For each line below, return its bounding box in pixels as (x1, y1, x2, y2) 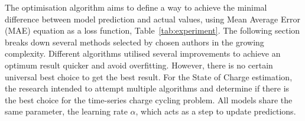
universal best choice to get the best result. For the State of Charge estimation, (5, 70, 293, 83)
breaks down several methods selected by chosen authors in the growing (5, 35, 264, 48)
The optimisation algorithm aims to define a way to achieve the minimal (5, 1, 267, 13)
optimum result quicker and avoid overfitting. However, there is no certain (5, 58, 273, 71)
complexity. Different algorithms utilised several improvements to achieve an (5, 47, 281, 60)
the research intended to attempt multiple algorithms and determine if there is (5, 82, 290, 94)
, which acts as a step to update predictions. (135, 105, 296, 117)
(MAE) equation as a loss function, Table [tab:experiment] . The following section (5, 24, 300, 37)
